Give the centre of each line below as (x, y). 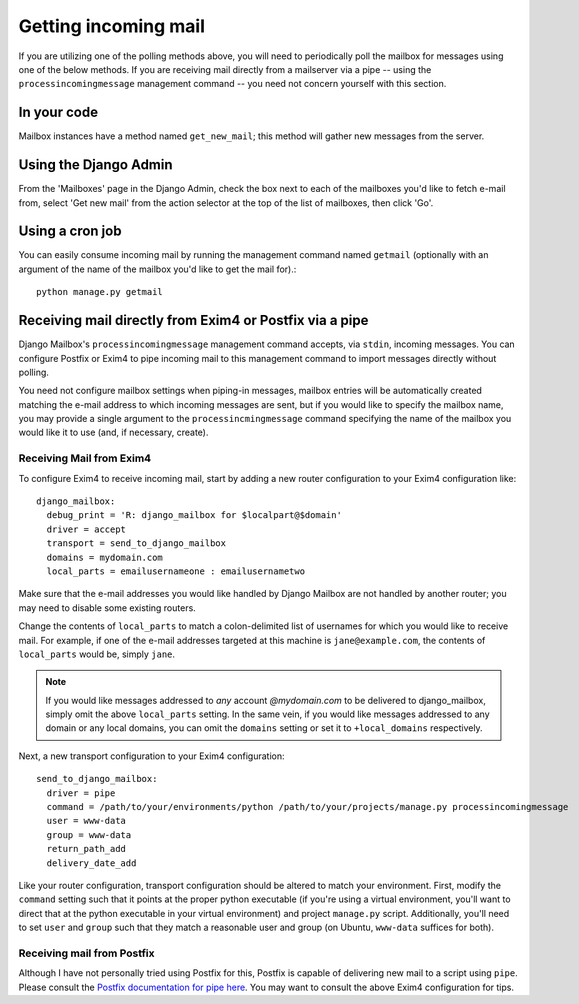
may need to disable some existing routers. (107, 607)
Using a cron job (70, 231)
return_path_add (86, 849)
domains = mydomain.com (105, 557)
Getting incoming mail (111, 26)
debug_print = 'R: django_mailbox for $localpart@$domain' (194, 515)
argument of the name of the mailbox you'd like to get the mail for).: (157, 269)
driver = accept (86, 529)
